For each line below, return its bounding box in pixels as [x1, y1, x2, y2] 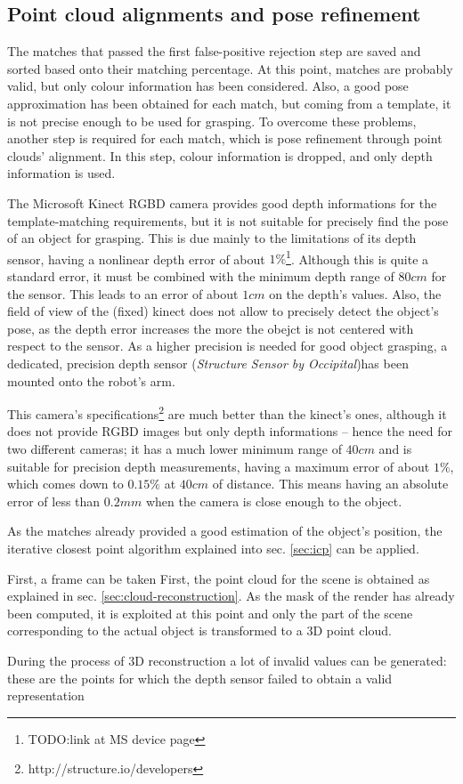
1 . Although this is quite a [286, 247, 429, 268]
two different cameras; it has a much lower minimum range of [7, 439, 342, 457]
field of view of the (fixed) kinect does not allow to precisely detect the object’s [7, 302, 439, 320]
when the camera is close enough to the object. [145, 491, 402, 510]
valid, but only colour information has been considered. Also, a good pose [7, 77, 409, 95]
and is [378, 439, 412, 457]
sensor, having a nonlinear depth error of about [7, 249, 265, 268]
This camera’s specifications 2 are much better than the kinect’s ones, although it [7, 402, 447, 423]
